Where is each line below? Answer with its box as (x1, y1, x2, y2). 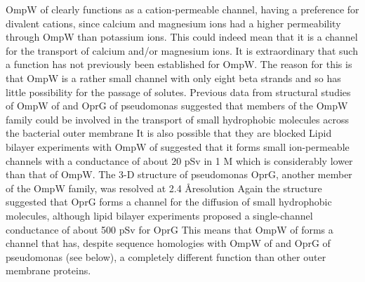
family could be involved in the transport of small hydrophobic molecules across (6, 112, 350, 126)
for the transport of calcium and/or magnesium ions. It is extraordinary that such (6, 43, 358, 58)
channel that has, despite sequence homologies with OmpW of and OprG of (6, 236, 331, 250)
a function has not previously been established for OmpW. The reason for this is (6, 57, 352, 72)
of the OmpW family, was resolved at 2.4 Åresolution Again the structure (6, 180, 322, 195)
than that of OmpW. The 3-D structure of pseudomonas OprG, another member (6, 167, 352, 182)
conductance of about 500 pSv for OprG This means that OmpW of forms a (6, 222, 333, 236)
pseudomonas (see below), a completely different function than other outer (6, 249, 326, 264)
